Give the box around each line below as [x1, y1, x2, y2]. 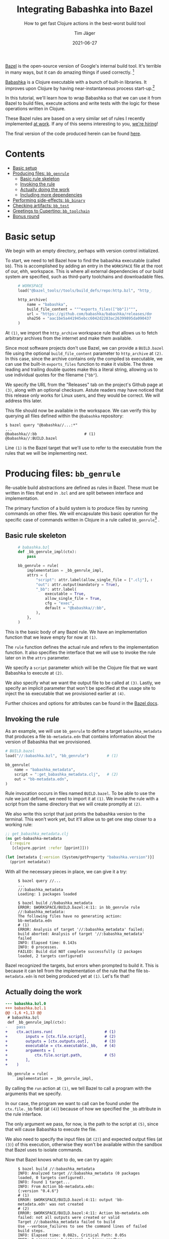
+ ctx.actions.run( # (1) [5, 1029, 116, 1034]
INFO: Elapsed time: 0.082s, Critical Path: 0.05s [18, 1232, 127, 1237]
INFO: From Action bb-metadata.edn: [18, 1184, 95, 1189]
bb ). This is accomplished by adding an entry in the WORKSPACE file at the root [5, 263, 163, 269]
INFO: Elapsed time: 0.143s [18, 940, 77, 945]
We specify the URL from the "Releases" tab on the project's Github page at [5, 382, 163, 388]
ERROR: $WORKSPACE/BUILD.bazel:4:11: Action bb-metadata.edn [18, 1210, 149, 1216]
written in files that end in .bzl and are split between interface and [5, 490, 143, 496]
